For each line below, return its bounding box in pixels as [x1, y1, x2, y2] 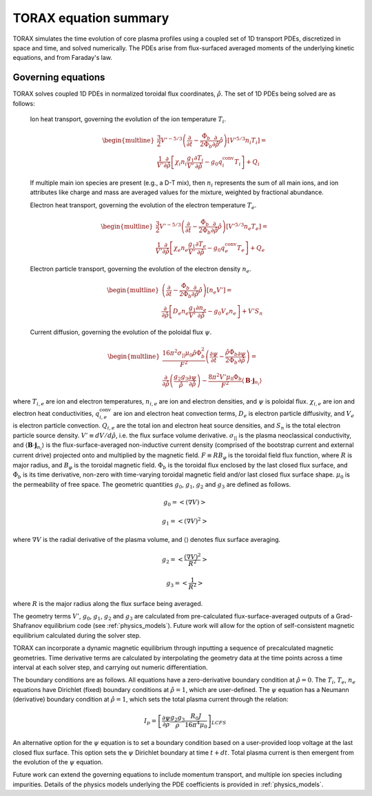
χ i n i [174, 158, 187, 167]
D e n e [172, 307, 189, 317]
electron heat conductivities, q [12, 409, 100, 417]
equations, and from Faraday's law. [12, 54, 113, 62]
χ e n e [173, 244, 189, 253]
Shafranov [12, 622, 43, 630]
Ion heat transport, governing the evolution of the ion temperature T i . [30, 115, 227, 125]
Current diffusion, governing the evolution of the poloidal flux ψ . [30, 328, 212, 337]
